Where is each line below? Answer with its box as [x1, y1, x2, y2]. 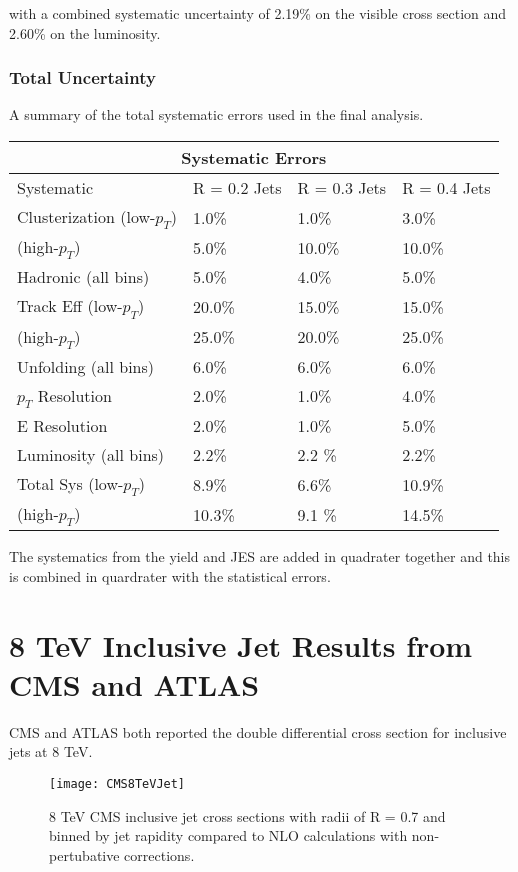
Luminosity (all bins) [17, 442, 165, 466]
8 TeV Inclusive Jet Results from [9, 624, 473, 665]
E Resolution [17, 413, 108, 437]
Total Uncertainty [9, 65, 156, 90]
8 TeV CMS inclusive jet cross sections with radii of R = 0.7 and [49, 805, 446, 826]
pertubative [49, 844, 120, 865]
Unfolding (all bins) [17, 354, 155, 378]
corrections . [124, 844, 195, 865]
